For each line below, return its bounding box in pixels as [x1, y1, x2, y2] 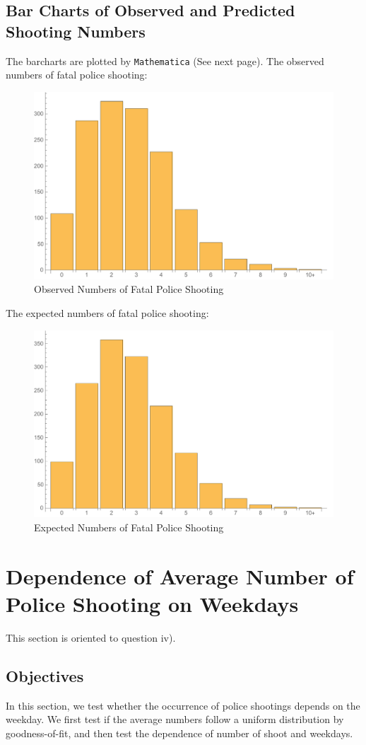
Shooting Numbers [6, 20, 146, 42]
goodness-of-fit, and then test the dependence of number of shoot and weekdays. [6, 725, 353, 740]
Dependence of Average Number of [6, 561, 354, 590]
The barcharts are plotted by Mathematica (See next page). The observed [6, 53, 324, 68]
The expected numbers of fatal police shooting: [6, 306, 209, 320]
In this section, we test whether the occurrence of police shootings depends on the [6, 698, 360, 712]
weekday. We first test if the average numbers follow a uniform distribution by [6, 712, 344, 727]
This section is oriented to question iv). [6, 630, 176, 645]
